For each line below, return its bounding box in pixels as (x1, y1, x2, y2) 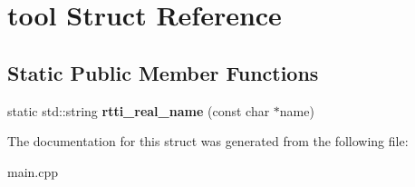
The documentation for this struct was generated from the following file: (7, 132, 409, 151)
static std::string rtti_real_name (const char (7, 101, 270, 120)
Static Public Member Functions (7, 58, 319, 86)
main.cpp (7, 162, 59, 181)
